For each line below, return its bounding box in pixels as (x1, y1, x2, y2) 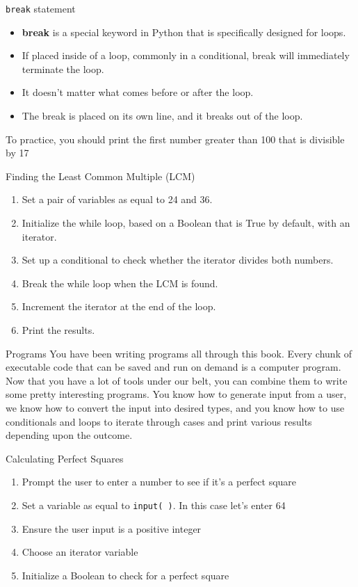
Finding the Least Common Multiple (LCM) (6, 168, 195, 183)
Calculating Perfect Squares (6, 451, 124, 465)
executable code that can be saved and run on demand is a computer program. (6, 360, 341, 374)
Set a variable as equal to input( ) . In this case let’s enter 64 (22, 497, 286, 512)
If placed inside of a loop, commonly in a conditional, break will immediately (22, 48, 350, 63)
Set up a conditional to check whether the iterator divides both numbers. (22, 252, 334, 267)
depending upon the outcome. (6, 428, 133, 442)
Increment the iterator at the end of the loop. (22, 299, 216, 314)
